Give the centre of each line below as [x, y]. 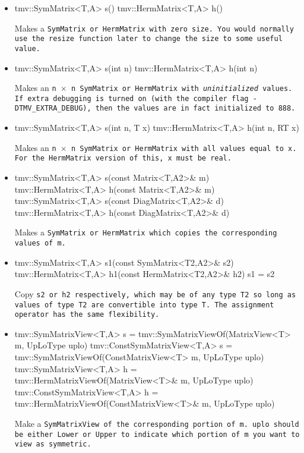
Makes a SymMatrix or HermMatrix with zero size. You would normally [154, 28]
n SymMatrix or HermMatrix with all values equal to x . [184, 148]
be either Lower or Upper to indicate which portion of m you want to [157, 434]
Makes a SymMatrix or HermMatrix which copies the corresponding [146, 232]
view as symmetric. [53, 444]
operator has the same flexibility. [87, 315]
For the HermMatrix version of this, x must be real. [123, 158]
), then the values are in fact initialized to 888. [189, 108]
